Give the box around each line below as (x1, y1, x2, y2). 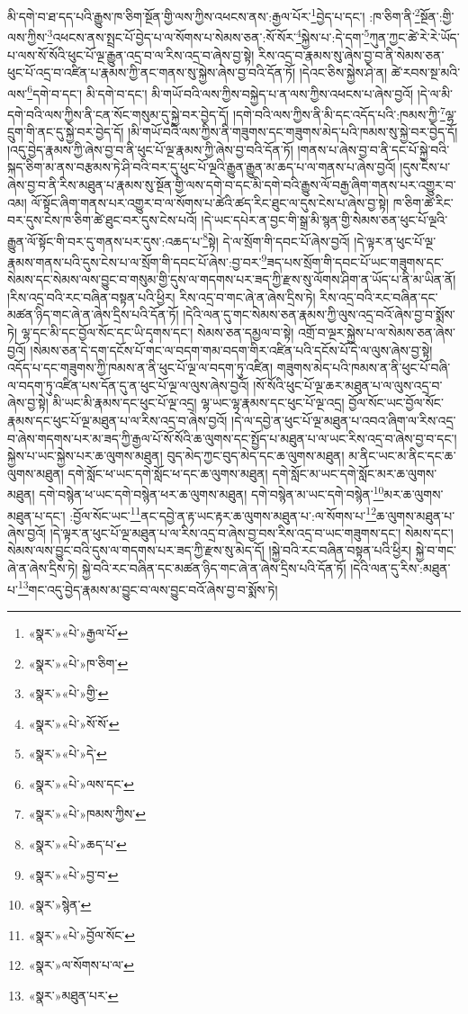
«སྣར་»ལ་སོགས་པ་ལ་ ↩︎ (28, 956, 135, 974)
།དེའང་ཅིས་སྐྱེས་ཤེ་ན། (299, 63, 388, 82)
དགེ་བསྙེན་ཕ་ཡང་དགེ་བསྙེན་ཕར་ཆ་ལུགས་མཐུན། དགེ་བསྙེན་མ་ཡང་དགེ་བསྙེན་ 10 (39, 482, 384, 504)
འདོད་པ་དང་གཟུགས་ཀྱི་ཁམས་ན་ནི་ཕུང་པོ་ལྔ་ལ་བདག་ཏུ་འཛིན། (7, 358, 274, 377)
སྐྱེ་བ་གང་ (415, 541, 457, 560)
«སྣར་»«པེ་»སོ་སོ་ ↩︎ (28, 713, 120, 732)
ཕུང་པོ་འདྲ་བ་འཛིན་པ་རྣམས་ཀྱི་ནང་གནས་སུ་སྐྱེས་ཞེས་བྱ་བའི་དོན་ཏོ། (7, 63, 296, 82)
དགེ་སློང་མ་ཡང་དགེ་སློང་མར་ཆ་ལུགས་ (272, 463, 437, 482)
